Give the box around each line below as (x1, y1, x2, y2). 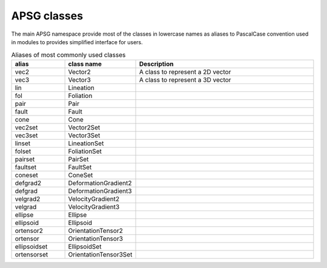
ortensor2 (15, 226, 44, 235)
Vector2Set (68, 123, 101, 131)
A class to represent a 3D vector (139, 76, 231, 84)
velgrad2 (15, 194, 41, 203)
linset (15, 139, 30, 148)
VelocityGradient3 (68, 203, 120, 211)
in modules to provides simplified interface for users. (11, 38, 144, 45)
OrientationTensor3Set (68, 250, 133, 258)
